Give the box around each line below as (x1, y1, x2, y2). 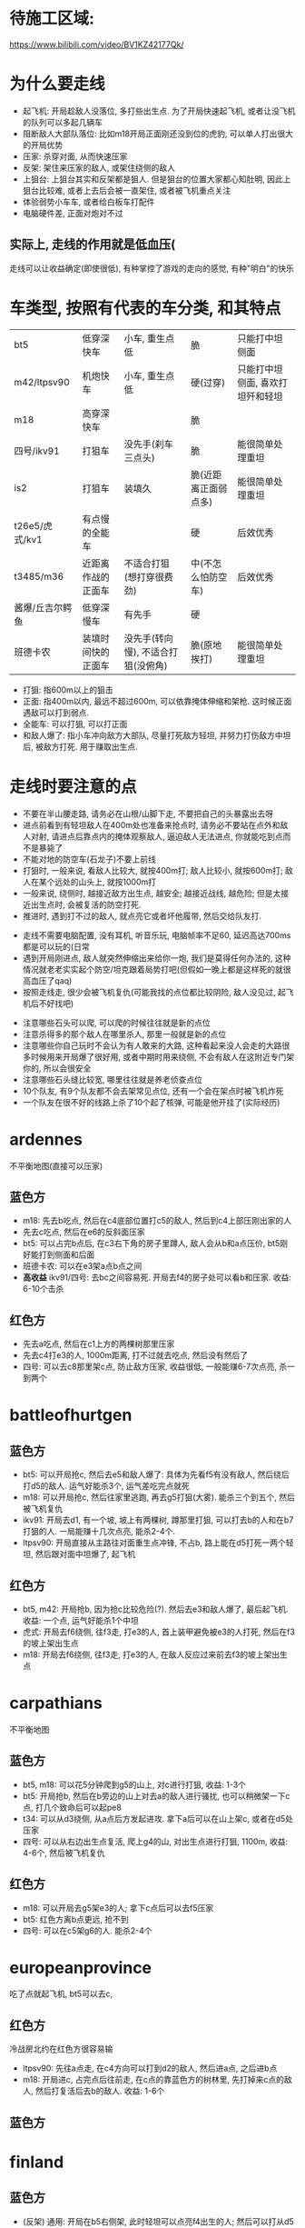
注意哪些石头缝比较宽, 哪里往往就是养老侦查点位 (22, 1074, 202, 1084)
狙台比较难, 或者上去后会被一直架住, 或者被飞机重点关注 (22, 185, 231, 195)
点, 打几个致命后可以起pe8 (22, 1802, 123, 1813)
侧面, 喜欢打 (237, 376, 289, 389)
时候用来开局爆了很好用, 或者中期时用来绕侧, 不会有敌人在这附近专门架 (30, 1051, 295, 1062)
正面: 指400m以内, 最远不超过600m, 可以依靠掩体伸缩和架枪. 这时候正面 (22, 695, 292, 706)
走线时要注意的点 (9, 776, 138, 796)
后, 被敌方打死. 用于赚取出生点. (22, 741, 138, 752)
